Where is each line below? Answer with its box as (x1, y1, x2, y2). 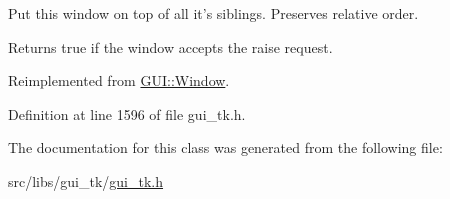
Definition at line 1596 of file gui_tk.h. (8, 103, 246, 124)
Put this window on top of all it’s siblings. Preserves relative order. (8, 3, 419, 23)
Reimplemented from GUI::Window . (8, 70, 230, 91)
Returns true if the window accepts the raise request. (8, 36, 333, 57)
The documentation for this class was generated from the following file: (8, 137, 443, 158)
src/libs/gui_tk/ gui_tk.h (8, 170, 164, 191)
